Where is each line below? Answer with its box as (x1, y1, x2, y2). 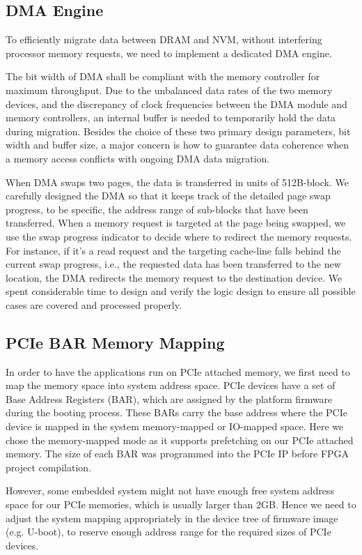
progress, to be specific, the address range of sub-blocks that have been (6, 202, 308, 216)
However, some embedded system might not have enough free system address (6, 483, 334, 498)
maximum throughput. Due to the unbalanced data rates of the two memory (6, 82, 333, 97)
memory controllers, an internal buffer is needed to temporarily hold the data (6, 110, 336, 125)
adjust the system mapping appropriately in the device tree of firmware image (6, 510, 338, 525)
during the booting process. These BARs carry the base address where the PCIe (6, 405, 347, 420)
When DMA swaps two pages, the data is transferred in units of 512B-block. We (6, 174, 349, 189)
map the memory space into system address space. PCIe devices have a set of (6, 378, 336, 393)
